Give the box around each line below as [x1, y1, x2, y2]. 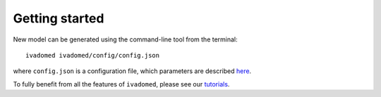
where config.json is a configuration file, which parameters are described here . [13, 67, 252, 75]
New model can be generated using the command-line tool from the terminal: [13, 35, 238, 44]
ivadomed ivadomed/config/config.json [25, 51, 160, 59]
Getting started [13, 11, 104, 26]
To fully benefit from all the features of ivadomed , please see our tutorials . [13, 79, 230, 88]
